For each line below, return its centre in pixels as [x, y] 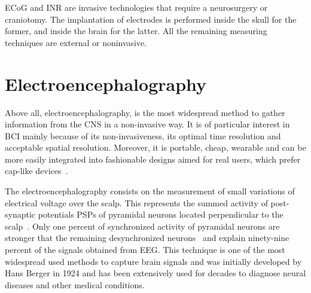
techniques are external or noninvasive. [76, 42]
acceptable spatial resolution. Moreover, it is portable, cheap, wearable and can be [155, 147]
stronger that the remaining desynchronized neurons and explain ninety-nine [147, 238]
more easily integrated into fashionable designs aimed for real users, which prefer [153, 159]
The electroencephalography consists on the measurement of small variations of [150, 191]
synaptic [20, 214]
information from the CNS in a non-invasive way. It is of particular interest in [147, 124]
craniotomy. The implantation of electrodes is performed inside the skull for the [151, 19]
